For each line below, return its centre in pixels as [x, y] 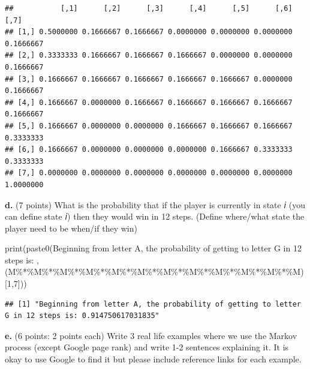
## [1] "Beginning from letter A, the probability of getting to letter [153, 304]
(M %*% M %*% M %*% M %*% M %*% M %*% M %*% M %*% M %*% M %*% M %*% [149, 271]
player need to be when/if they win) [71, 228]
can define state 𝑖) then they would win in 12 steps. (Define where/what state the [155, 216]
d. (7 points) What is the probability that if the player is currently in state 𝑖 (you [155, 204]
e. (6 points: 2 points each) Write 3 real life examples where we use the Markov [151, 335]
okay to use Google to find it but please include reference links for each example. [153, 359]
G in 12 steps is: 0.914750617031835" [82, 316]
